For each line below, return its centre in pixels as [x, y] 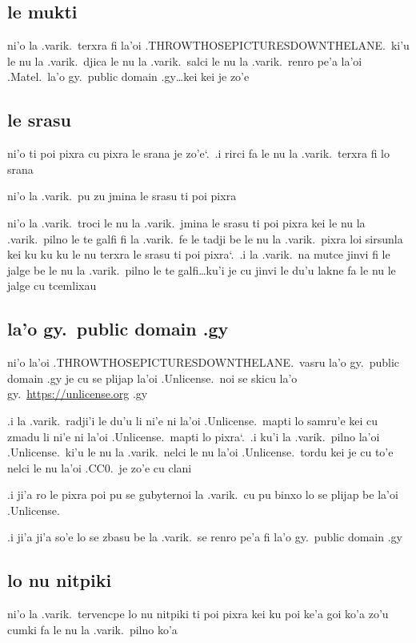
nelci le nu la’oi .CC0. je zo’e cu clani [100, 467]
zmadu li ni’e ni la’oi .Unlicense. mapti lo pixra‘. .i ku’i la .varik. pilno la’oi [194, 436]
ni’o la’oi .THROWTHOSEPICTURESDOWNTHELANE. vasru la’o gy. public [203, 362]
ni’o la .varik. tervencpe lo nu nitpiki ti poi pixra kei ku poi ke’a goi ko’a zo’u [198, 614]
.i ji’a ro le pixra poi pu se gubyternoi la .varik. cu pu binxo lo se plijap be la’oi [203, 494]
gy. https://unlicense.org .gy [78, 394]
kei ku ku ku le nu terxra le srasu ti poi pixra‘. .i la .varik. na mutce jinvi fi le [199, 254]
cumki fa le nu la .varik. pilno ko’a [92, 629]
